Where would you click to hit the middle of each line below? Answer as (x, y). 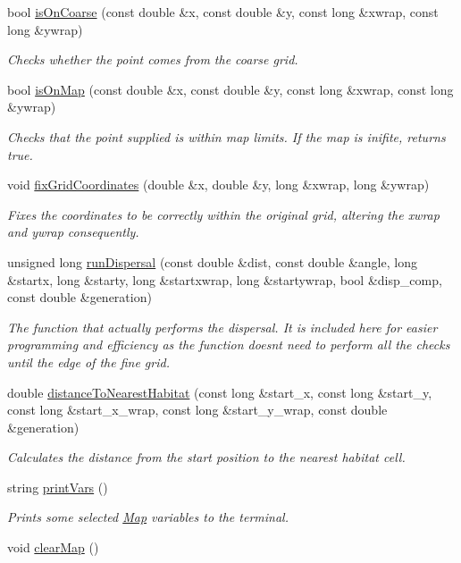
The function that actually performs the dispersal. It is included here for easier (222, 327)
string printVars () (58, 487)
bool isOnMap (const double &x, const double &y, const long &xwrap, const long (230, 89)
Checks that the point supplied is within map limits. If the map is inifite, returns (226, 136)
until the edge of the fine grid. (88, 361)
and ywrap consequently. (73, 232)
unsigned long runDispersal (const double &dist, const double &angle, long (212, 261)
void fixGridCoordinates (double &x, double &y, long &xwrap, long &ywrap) (218, 185)
